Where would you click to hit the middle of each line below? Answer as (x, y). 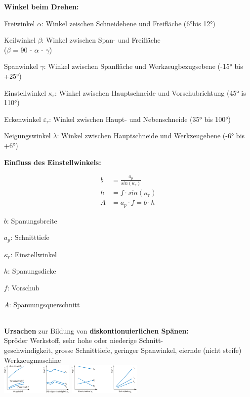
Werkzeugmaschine (33, 360)
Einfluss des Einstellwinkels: (53, 162)
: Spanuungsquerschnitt (44, 304)
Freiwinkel (20, 23)
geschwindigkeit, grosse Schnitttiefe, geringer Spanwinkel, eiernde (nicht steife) (123, 350)
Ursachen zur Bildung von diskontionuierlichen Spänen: (96, 330)
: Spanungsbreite (32, 220)
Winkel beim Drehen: (42, 6)
